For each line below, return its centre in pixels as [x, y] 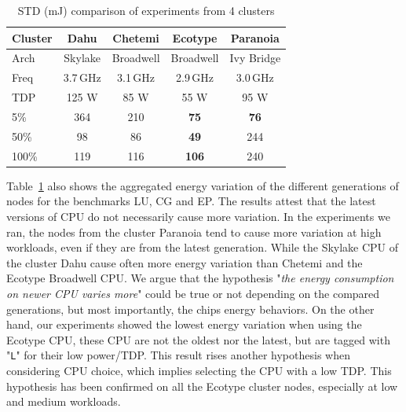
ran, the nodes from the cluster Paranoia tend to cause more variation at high [194, 232]
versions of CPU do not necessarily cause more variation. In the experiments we [198, 216]
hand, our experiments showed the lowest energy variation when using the [184, 324]
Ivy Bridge [255, 58]
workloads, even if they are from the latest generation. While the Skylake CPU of [203, 247]
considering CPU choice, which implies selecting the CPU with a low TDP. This [199, 370]
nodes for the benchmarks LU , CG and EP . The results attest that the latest [191, 201]
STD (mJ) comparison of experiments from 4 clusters [146, 10]
